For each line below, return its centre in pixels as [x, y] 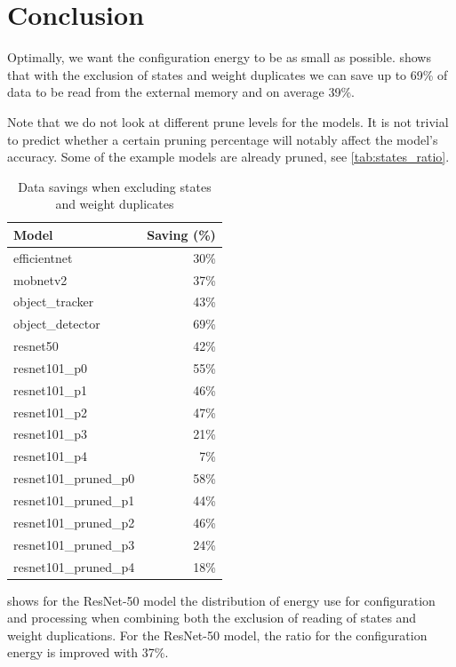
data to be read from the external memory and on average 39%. [181, 92]
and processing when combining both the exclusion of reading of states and [212, 618]
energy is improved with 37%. [88, 652]
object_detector [57, 324]
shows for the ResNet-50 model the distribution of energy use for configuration [221, 600]
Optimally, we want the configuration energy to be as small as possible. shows [219, 57]
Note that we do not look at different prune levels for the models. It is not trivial [228, 121]
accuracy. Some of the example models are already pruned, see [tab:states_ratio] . [228, 157]
